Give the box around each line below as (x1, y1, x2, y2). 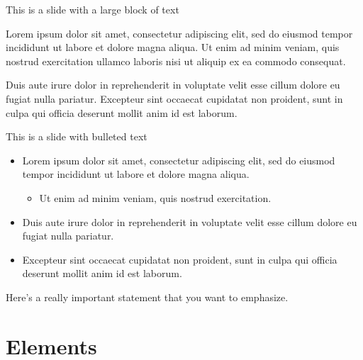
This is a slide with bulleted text (6, 129, 147, 144)
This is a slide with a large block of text (6, 2, 179, 16)
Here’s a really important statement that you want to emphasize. (6, 289, 289, 304)
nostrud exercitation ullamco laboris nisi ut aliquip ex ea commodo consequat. (6, 53, 346, 68)
